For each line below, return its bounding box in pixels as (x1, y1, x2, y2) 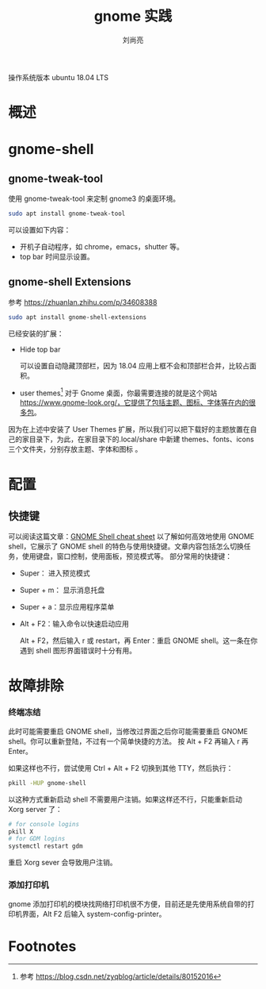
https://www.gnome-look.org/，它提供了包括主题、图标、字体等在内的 (19, 398, 249, 407)
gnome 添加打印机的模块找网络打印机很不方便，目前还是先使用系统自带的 (8, 899, 248, 909)
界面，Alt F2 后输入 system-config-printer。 (21, 909, 166, 918)
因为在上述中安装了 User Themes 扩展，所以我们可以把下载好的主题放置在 (8, 425, 251, 434)
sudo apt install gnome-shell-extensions (8, 313, 147, 321)
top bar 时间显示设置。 (19, 252, 94, 261)
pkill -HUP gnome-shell (8, 779, 87, 787)
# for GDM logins (8, 835, 66, 843)
